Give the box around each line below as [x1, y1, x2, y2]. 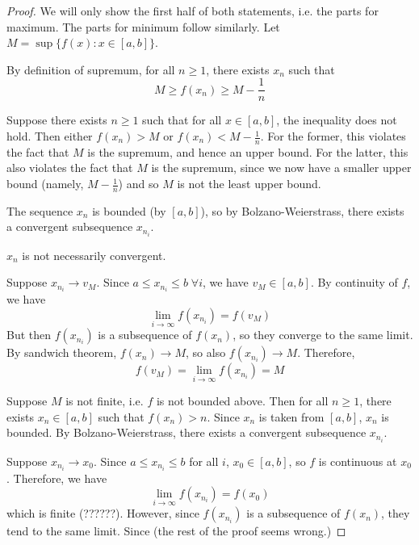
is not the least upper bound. [177, 175, 321, 192]
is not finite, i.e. [65, 392, 144, 409]
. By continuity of [310, 274, 398, 291]
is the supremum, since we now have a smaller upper [151, 159, 412, 176]
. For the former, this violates [260, 128, 406, 145]
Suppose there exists [6, 111, 107, 128]
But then [6, 326, 52, 343]
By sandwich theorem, [6, 344, 117, 361]
